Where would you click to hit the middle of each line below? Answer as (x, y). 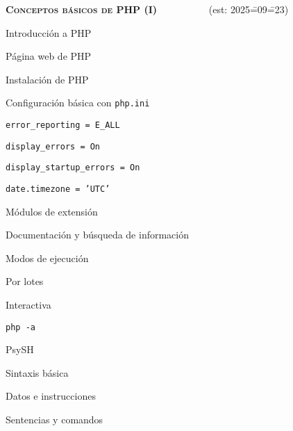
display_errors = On (53, 146)
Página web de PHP (49, 56)
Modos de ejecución (47, 258)
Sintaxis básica (37, 372)
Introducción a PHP (49, 32)
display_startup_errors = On (73, 168)
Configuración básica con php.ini (78, 103)
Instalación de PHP (47, 79)
